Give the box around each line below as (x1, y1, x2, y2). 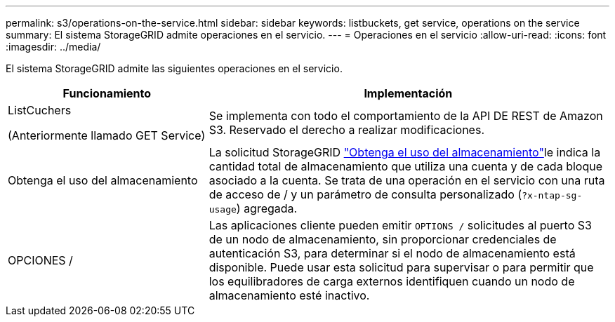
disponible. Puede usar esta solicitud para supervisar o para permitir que (209, 260, 594, 274)
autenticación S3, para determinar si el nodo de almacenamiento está (209, 246, 576, 260)
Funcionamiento (62, 86, 152, 100)
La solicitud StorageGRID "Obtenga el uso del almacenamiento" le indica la (209, 145, 601, 159)
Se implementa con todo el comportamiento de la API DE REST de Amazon (209, 109, 603, 123)
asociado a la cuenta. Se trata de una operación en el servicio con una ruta (209, 173, 605, 187)
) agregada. (236, 201, 298, 215)
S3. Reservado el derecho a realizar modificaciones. (209, 123, 484, 137)
